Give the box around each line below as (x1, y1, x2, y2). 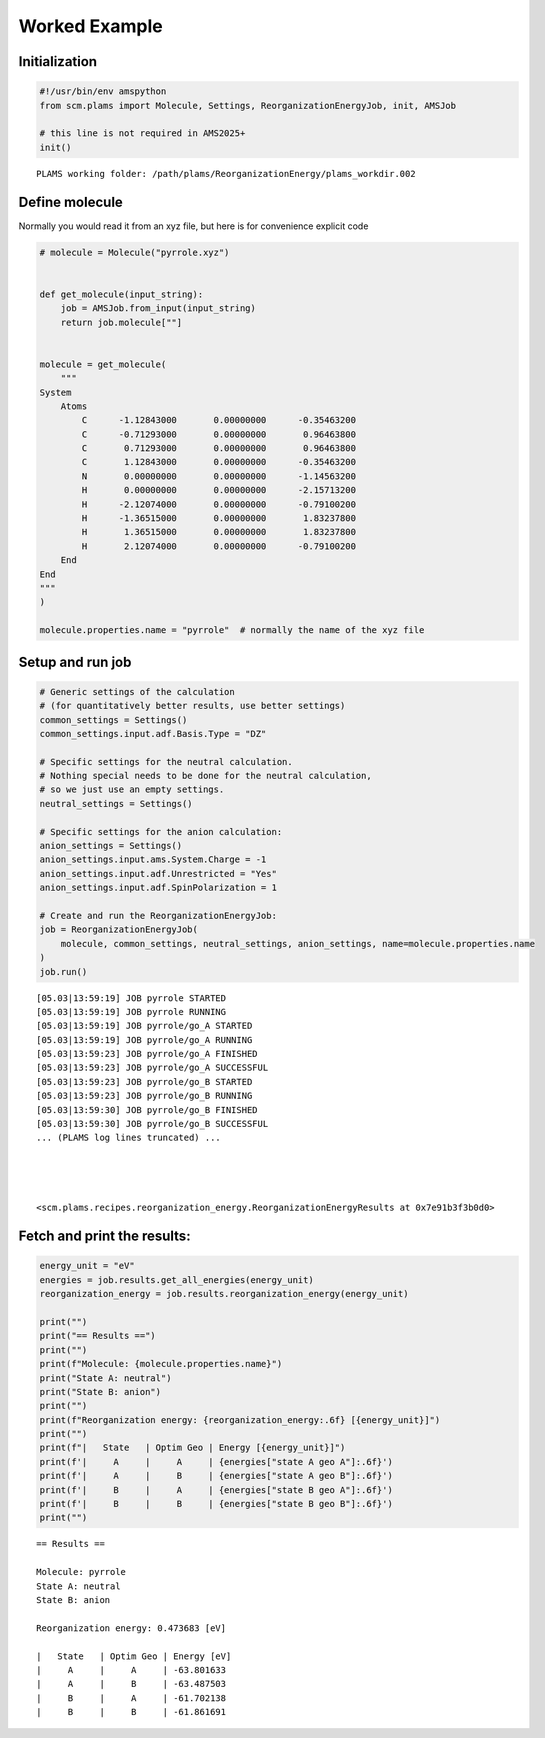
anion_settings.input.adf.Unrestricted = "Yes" (39, 868, 277, 879)
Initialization (18, 53, 98, 70)
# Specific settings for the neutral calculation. (39, 756, 294, 767)
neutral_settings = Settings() (39, 798, 194, 809)
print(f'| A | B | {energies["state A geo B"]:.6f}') (39, 1470, 394, 1482)
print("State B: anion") (39, 1386, 162, 1397)
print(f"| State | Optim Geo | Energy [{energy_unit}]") (39, 1442, 346, 1454)
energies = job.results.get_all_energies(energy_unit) (39, 1274, 314, 1285)
